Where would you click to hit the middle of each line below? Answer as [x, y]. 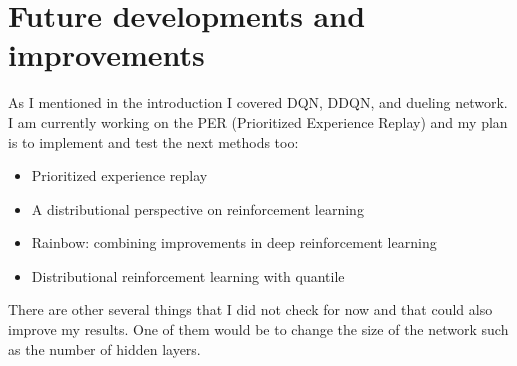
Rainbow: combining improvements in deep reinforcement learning [234, 242]
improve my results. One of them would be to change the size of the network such [258, 329]
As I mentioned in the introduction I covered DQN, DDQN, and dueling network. [258, 102]
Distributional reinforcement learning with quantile [188, 275]
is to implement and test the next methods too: [153, 141]
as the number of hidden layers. [104, 348]
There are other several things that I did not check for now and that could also [250, 309]
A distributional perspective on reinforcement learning [197, 208]
